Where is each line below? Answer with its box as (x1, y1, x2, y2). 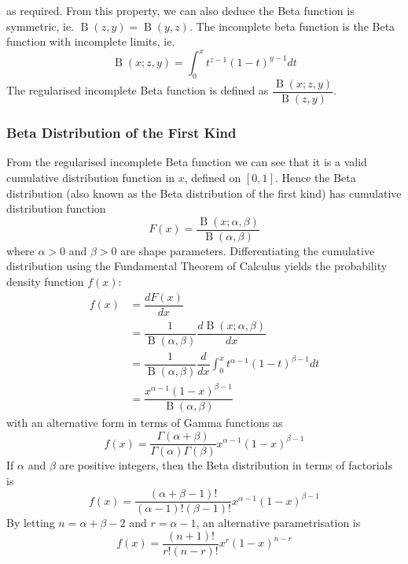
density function (6, 273, 84, 289)
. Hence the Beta (274, 169, 356, 185)
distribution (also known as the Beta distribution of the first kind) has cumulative (6, 184, 402, 201)
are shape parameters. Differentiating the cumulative (120, 242, 375, 258)
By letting (6, 514, 55, 531)
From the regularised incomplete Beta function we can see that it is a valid (6, 154, 367, 170)
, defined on (184, 169, 241, 185)
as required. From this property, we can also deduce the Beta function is (6, 2, 355, 18)
